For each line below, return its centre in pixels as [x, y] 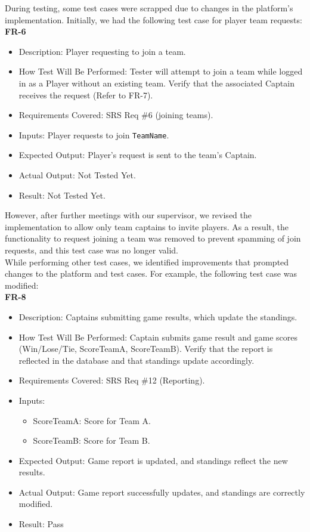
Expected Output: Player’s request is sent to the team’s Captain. [138, 155]
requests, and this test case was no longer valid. [92, 250]
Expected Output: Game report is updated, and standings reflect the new [153, 460]
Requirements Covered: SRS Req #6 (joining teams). [116, 115]
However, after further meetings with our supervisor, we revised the [128, 215]
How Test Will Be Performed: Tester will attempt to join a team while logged [161, 71]
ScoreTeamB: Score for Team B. [92, 440]
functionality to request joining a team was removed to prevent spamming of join [153, 238]
